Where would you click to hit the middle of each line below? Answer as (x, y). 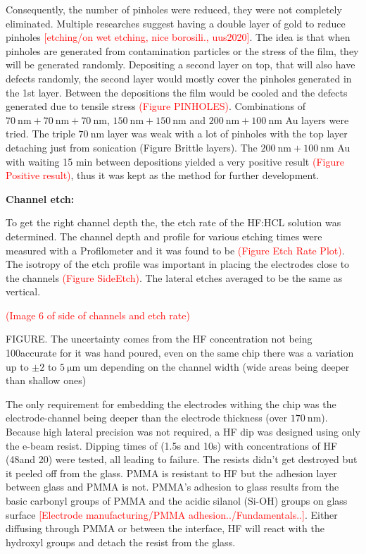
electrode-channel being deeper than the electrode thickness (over (147, 418)
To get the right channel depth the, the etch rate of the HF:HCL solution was (173, 222)
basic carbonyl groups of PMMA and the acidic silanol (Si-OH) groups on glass (177, 500)
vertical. (23, 291)
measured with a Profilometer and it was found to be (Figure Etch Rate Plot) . (175, 250)
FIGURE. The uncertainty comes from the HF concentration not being (159, 339)
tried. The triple (40, 134)
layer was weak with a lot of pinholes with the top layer (227, 134)
